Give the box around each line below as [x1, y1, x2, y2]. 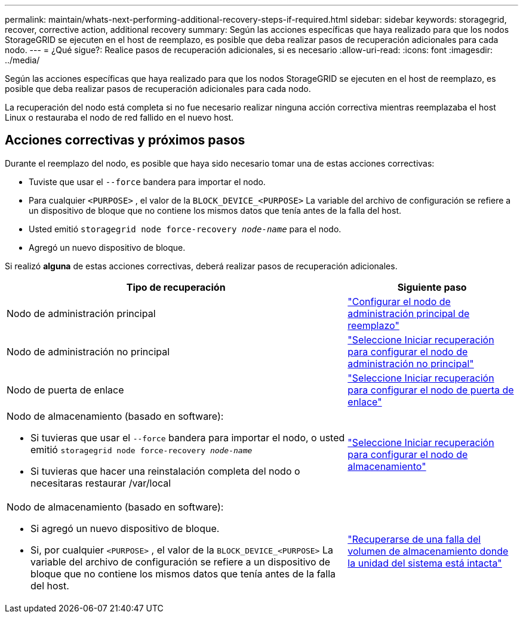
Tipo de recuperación [126, 281, 226, 293]
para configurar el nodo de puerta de [347, 383, 514, 396]
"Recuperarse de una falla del [347, 533, 481, 545]
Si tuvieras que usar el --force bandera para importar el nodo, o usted [30, 431, 345, 444]
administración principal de [347, 307, 470, 319]
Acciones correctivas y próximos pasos [5, 133, 245, 148]
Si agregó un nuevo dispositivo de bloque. [30, 522, 220, 534]
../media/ [5, 55, 40, 65]
